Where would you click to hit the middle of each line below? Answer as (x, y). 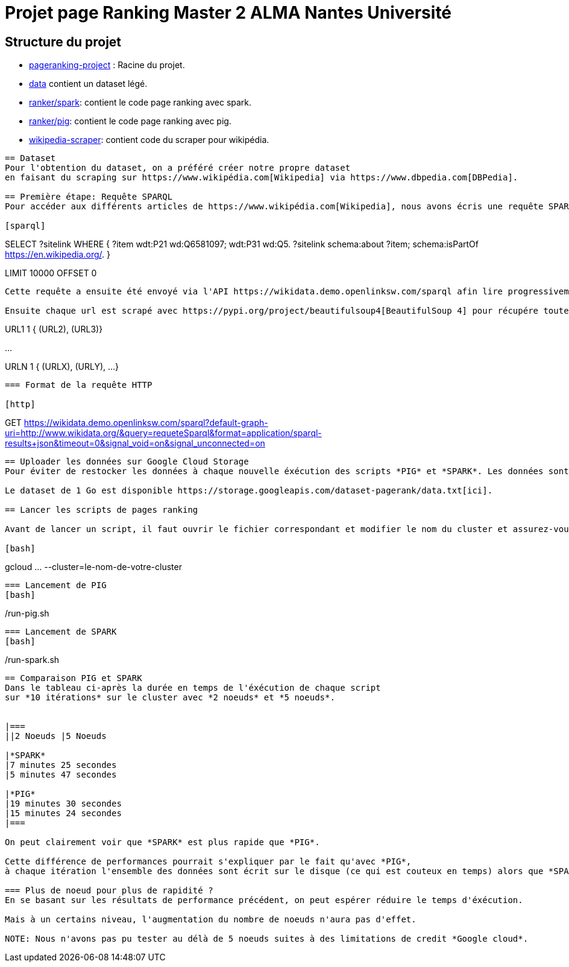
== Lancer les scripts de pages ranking (102, 510)
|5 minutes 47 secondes (61, 775)
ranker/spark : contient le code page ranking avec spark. (140, 103)
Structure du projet (63, 42)
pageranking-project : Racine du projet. (107, 65)
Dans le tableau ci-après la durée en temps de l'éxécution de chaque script (193, 688)
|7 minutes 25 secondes (61, 765)
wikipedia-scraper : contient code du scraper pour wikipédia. (149, 140)
